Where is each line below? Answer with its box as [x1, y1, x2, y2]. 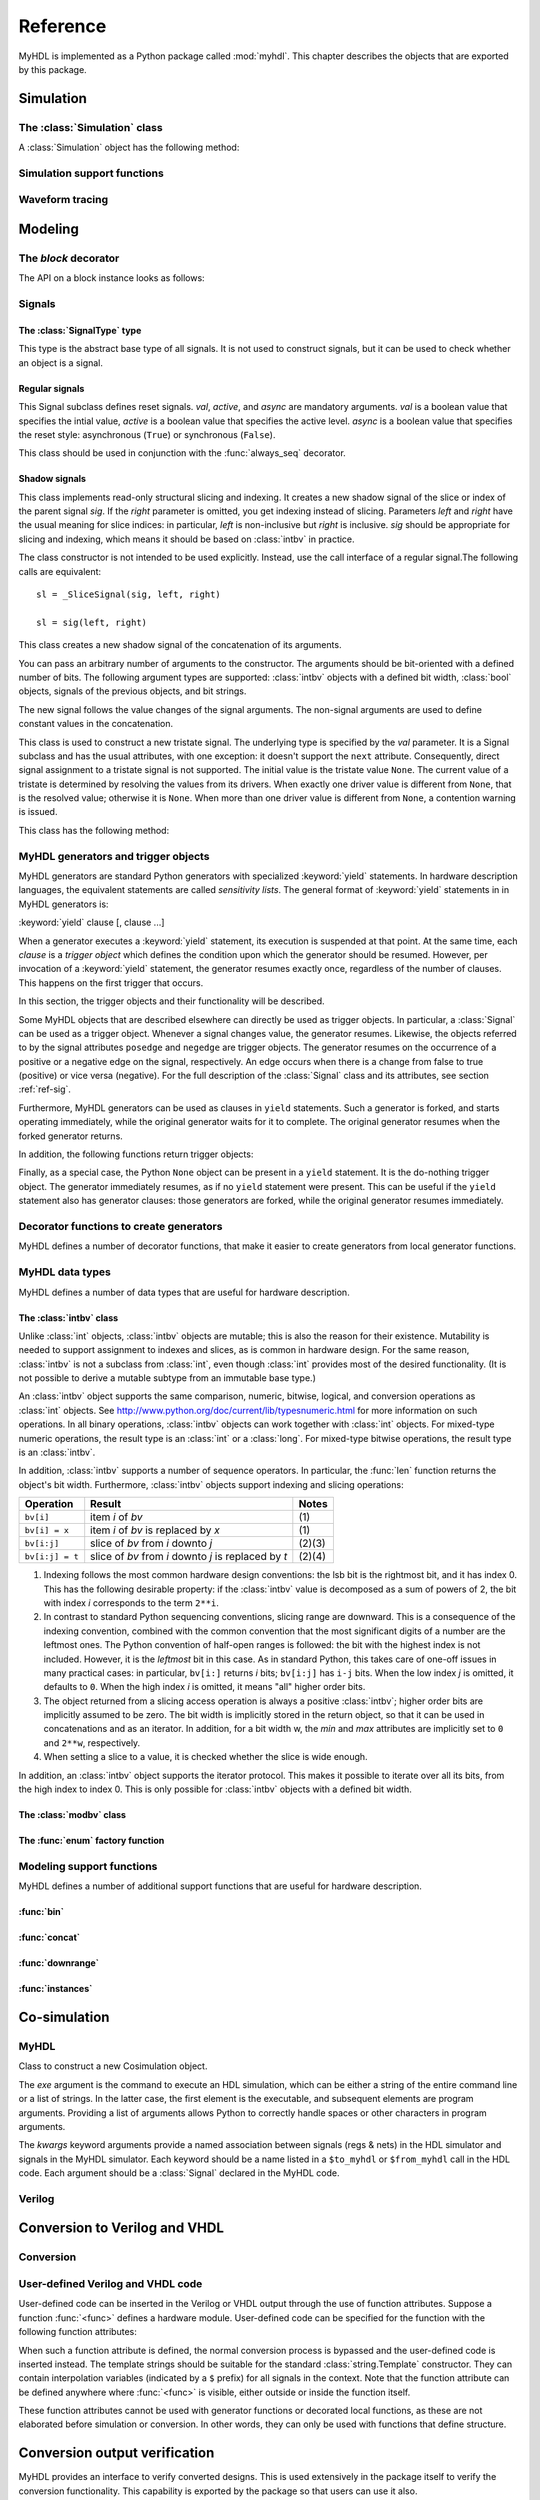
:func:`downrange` [18, 1957, 100, 1969]
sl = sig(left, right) [36, 616, 148, 628]
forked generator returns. [18, 1130, 124, 1142]
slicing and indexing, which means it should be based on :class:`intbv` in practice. [18, 533, 355, 545]
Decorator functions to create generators [18, 1219, 223, 1233]
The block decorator [18, 251, 120, 265]
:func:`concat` [18, 1931, 80, 1944]
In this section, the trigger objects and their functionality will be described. [18, 995, 325, 1007]
